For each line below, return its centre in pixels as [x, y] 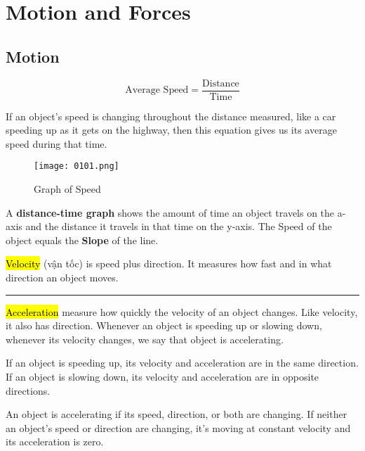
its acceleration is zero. [55, 442]
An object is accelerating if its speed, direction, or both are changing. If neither [177, 414]
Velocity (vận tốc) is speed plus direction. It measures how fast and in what [169, 263]
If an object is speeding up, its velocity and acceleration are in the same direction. [182, 363]
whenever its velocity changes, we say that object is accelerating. [145, 339]
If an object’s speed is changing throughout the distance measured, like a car [171, 116]
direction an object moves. [62, 278]
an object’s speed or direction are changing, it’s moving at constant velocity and [178, 427]
